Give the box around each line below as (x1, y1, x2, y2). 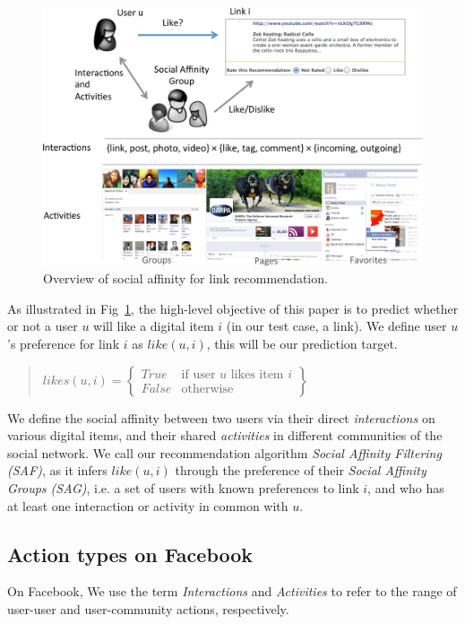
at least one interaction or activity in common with (7, 496, 288, 515)
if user (181, 368, 216, 382)
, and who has (367, 478, 444, 497)
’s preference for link (7, 334, 120, 352)
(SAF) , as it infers (7, 461, 108, 480)
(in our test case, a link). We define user (226, 316, 447, 335)
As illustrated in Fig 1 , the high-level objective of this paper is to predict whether (7, 299, 459, 317)
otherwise (181, 383, 234, 396)
